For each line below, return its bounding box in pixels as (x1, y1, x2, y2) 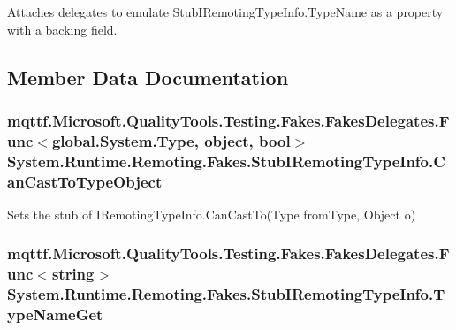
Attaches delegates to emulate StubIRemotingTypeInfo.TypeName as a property (7, 3, 444, 20)
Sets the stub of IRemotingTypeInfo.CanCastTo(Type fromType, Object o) (7, 204, 416, 223)
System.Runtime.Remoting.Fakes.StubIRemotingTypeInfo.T (7, 283, 445, 305)
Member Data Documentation (7, 63, 289, 90)
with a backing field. (7, 19, 118, 38)
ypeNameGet (7, 303, 103, 326)
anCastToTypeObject (7, 170, 163, 192)
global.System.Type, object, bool (51, 129, 291, 151)
